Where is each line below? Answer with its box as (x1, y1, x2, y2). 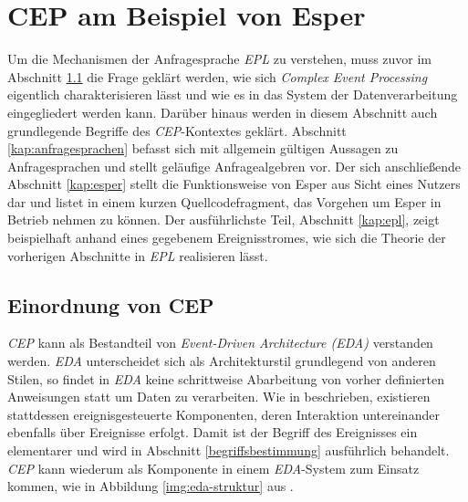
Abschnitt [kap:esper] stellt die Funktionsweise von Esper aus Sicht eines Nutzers (7, 174, 461, 193)
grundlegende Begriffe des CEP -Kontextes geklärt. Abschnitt (7, 120, 347, 140)
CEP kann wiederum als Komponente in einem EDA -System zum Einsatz (7, 458, 420, 477)
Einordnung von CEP (7, 290, 214, 319)
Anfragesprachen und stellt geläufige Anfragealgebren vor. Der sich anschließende (7, 156, 461, 175)
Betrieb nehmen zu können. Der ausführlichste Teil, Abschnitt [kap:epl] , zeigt (7, 210, 440, 229)
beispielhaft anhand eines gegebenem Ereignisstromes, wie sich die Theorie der (7, 228, 446, 247)
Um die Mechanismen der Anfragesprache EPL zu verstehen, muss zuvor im (7, 49, 432, 68)
